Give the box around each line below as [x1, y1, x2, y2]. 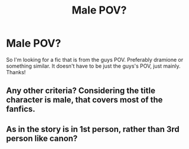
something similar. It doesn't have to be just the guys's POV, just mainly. [6, 62, 181, 69]
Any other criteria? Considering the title [6, 86, 155, 96]
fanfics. [6, 104, 35, 114]
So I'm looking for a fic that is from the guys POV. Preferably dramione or [6, 56, 184, 63]
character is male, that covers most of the [6, 95, 163, 105]
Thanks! [6, 68, 26, 75]
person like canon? [6, 133, 78, 143]
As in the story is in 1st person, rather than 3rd [6, 124, 180, 134]
